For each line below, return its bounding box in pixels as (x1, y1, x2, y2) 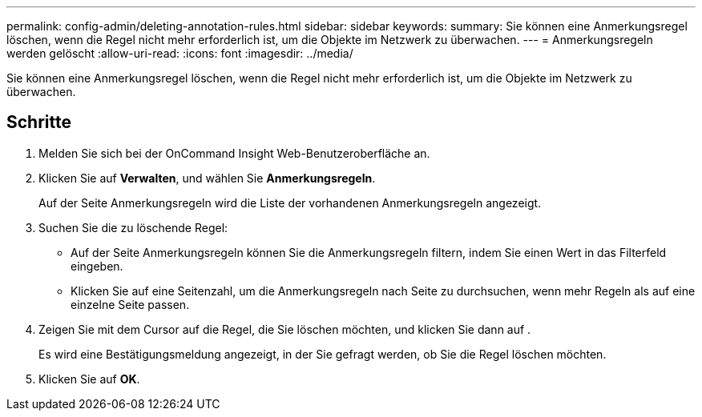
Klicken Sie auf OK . (38, 371, 140, 386)
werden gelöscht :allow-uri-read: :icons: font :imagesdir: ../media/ (6, 46, 353, 60)
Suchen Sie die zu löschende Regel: (38, 220, 228, 235)
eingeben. (71, 259, 123, 273)
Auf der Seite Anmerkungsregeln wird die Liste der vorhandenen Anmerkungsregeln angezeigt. (38, 195, 542, 210)
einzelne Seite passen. (71, 297, 190, 311)
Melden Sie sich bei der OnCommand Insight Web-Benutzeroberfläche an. (38, 146, 430, 160)
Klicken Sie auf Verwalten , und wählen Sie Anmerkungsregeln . (38, 170, 376, 185)
